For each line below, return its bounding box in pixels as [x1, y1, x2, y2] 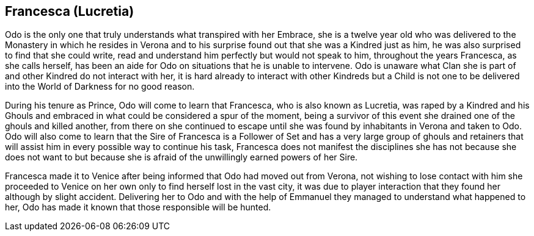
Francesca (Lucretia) [5, 4, 134, 19]
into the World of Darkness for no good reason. [5, 81, 195, 92]
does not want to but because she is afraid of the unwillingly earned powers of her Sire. [5, 152, 358, 163]
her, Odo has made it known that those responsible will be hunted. [5, 202, 271, 213]
